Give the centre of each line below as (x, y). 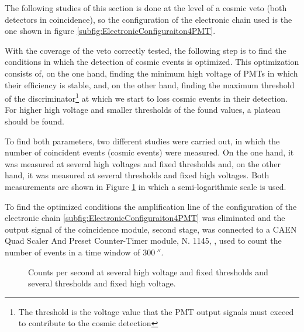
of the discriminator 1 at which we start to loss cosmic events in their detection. (146, 97)
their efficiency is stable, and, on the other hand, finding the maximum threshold (150, 84)
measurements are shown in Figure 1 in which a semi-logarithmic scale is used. (146, 186)
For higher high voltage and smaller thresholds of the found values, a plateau (143, 110)
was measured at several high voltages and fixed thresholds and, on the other (143, 163)
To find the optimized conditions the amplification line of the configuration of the (151, 206)
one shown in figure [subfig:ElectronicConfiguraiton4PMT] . (110, 31)
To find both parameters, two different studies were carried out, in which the (142, 141)
